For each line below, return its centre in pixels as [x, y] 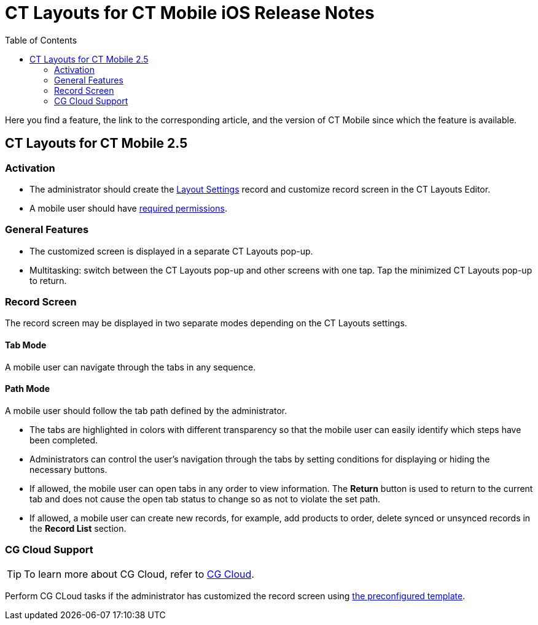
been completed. [64, 440]
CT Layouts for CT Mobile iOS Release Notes [190, 13]
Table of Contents [41, 40]
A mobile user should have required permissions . [128, 208]
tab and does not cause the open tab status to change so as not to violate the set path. [205, 499]
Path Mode [28, 389]
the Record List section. [78, 528]
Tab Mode [26, 345]
